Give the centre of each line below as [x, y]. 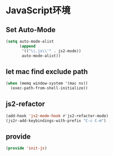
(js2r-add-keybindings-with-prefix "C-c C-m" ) [56, 121]
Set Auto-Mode [31, 29]
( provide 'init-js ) [26, 148]
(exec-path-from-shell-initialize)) [49, 88]
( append [27, 46]
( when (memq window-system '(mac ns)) [47, 83]
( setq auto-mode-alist [30, 41]
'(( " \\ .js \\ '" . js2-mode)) [51, 51]
